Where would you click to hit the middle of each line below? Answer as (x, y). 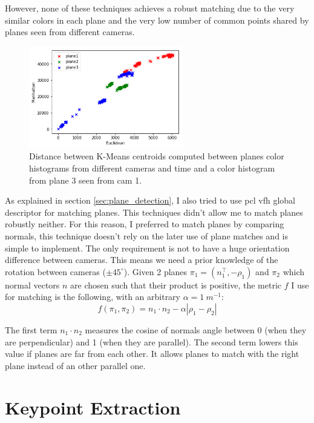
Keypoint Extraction (93, 407)
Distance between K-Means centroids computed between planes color (157, 156)
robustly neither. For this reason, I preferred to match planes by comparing (145, 224)
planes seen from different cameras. (70, 32)
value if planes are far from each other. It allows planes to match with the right (152, 354)
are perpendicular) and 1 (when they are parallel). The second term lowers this (152, 341)
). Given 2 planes (155, 271)
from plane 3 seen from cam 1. (86, 180)
